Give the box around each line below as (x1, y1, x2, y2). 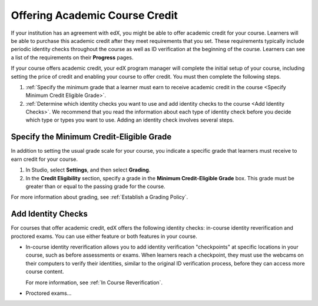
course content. (25, 268, 64, 275)
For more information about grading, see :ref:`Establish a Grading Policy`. (11, 194, 188, 201)
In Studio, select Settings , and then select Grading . (25, 166, 151, 173)
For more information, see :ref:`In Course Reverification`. (25, 279, 163, 286)
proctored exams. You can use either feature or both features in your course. (11, 233, 197, 240)
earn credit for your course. (11, 156, 78, 163)
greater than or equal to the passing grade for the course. (25, 183, 165, 190)
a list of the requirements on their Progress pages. (11, 53, 134, 61)
